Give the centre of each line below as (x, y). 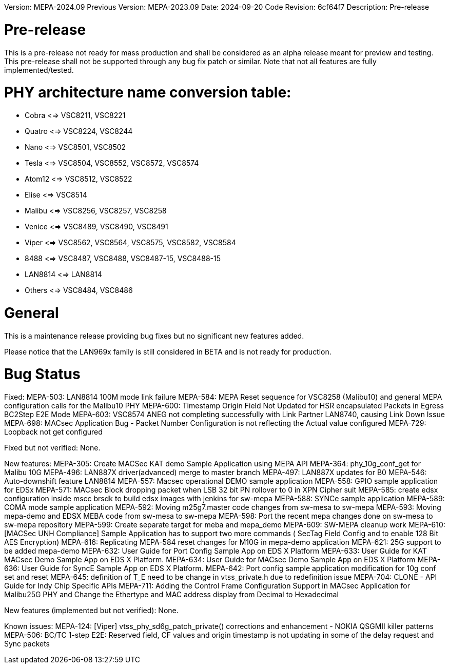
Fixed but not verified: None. (52, 448)
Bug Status (42, 374)
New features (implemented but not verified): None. (91, 610)
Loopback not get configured (53, 432)
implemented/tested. (39, 70)
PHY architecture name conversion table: (148, 93)
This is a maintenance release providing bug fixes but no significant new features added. (154, 336)
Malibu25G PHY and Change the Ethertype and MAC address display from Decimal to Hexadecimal (171, 594)
